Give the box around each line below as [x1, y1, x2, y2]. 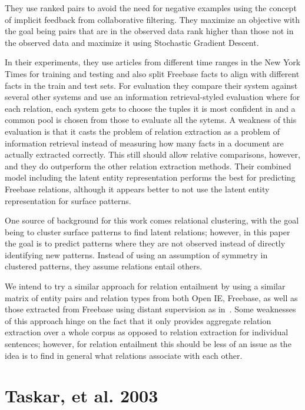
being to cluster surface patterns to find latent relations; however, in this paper [5, 225, 290, 238]
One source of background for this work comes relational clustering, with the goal [5, 214, 299, 226]
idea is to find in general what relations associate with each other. [5, 349, 243, 361]
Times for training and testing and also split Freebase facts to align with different [5, 67, 300, 79]
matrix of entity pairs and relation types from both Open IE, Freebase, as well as [5, 291, 298, 304]
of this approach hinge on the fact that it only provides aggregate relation [5, 314, 271, 326]
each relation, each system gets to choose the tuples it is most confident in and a [5, 102, 296, 114]
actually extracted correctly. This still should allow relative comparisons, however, [5, 148, 300, 161]
